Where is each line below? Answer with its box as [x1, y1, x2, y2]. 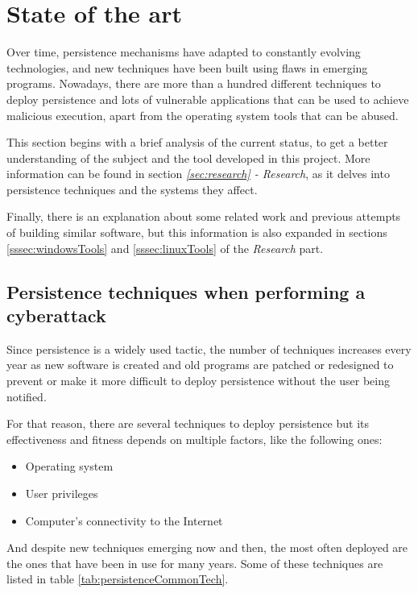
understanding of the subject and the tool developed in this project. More [6, 149, 370, 166]
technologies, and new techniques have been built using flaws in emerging [6, 59, 368, 76]
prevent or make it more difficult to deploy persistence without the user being [6, 372, 391, 389]
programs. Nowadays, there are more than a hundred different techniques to [6, 75, 381, 92]
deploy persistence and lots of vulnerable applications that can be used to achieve [6, 90, 409, 107]
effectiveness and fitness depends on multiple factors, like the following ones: [6, 430, 383, 447]
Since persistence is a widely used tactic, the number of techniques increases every [6, 340, 412, 357]
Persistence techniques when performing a [6, 279, 366, 304]
